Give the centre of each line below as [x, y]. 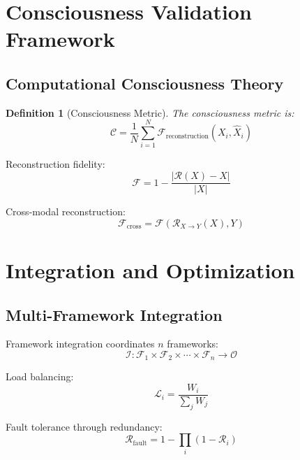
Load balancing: [40, 376]
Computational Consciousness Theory [145, 83]
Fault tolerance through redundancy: [84, 426]
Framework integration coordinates [80, 344]
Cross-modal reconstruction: [66, 211]
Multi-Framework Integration [114, 314]
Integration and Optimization [150, 269]
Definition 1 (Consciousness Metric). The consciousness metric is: [150, 112]
